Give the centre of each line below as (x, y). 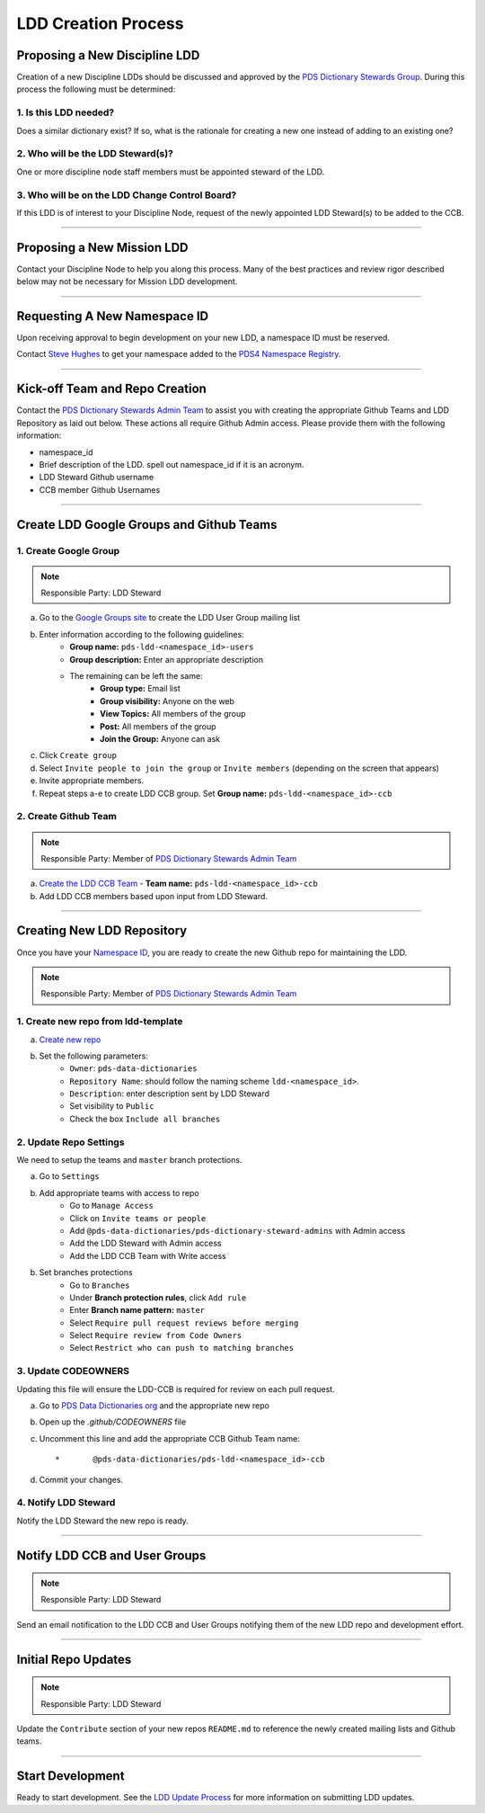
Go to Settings (69, 1176)
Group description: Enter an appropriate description (167, 659)
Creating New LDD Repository (102, 931)
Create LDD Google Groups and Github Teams (147, 525)
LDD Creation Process (100, 23)
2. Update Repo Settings (71, 1142)
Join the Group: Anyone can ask (160, 738)
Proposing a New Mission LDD (102, 247)
